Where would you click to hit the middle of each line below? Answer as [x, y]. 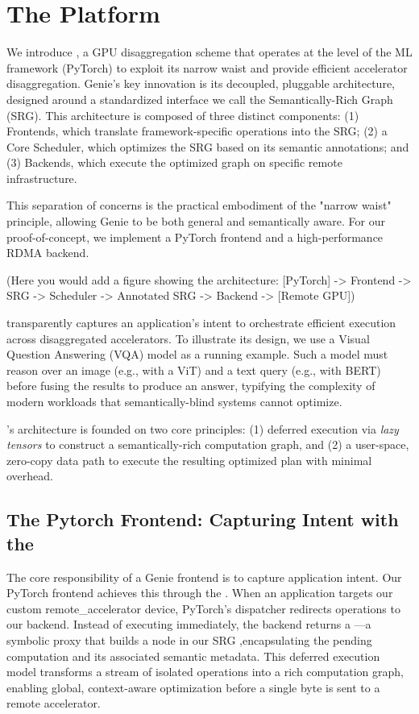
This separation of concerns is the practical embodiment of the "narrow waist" [199, 205]
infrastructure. [42, 178]
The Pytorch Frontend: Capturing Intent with [203, 519]
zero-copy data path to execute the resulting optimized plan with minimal [189, 460]
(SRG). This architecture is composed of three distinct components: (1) [183, 115]
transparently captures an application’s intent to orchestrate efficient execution [201, 323]
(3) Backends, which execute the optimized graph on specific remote [174, 162]
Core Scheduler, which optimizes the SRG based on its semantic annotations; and [208, 146]
